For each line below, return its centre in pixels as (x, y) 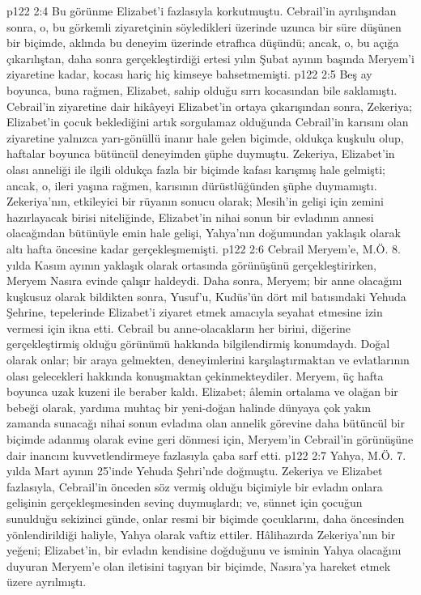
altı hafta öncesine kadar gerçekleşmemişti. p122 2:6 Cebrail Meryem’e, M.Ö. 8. (204, 248)
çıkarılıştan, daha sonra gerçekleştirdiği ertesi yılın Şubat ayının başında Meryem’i (210, 58)
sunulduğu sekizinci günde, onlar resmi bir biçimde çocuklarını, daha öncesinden (206, 518)
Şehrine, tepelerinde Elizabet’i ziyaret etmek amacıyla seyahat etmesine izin (195, 312)
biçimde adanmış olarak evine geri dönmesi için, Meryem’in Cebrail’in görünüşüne (210, 439)
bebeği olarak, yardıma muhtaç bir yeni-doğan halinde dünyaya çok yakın (189, 407)
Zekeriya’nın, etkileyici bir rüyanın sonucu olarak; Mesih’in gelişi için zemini (195, 201)
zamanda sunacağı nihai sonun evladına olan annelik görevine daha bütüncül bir (206, 423)
